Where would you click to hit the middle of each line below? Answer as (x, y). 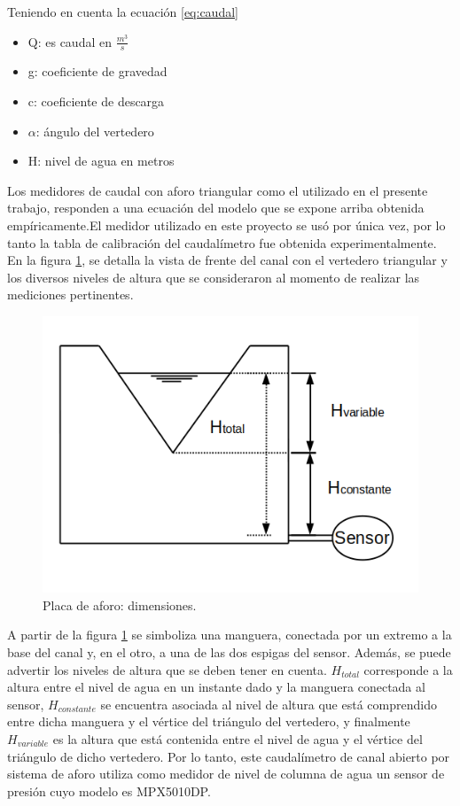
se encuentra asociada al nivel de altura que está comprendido (269, 704)
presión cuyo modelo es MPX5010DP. (109, 790)
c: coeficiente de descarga (96, 101)
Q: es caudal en (70, 41)
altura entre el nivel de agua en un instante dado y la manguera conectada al (216, 687)
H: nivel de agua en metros (101, 161)
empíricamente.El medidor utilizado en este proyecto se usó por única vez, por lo (226, 225)
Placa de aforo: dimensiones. (120, 604)
